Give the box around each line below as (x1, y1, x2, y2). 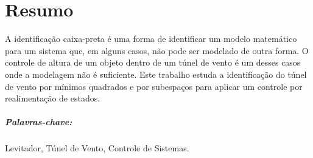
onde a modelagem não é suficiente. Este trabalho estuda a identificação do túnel (5, 67, 307, 80)
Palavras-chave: (5, 115, 72, 128)
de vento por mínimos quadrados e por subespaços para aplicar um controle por (5, 80, 303, 92)
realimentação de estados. (5, 92, 100, 105)
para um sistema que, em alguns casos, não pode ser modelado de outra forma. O (5, 44, 309, 57)
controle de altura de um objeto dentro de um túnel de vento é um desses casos (5, 56, 301, 69)
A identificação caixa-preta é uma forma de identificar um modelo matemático (5, 32, 297, 45)
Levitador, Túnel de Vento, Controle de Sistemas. (5, 142, 189, 154)
